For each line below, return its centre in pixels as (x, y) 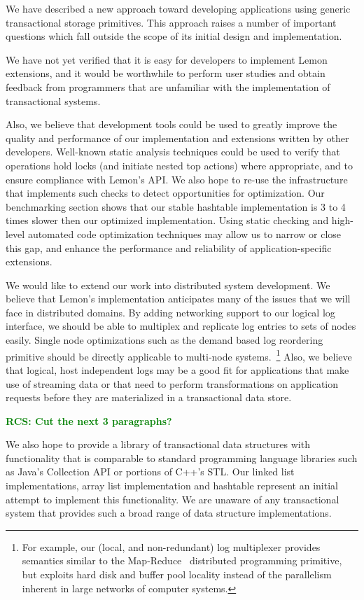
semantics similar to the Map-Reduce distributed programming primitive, (182, 560)
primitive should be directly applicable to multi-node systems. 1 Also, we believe (179, 355)
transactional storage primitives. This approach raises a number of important (171, 22)
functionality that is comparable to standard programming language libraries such (182, 458)
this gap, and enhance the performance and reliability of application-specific (169, 247)
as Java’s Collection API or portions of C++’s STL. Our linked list (150, 472)
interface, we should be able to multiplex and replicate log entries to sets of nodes (181, 326)
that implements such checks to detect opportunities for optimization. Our (165, 193)
